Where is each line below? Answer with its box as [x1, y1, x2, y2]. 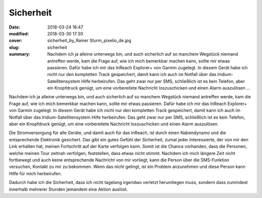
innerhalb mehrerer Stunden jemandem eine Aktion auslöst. [9, 186, 128, 192]
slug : [9, 44, 19, 50]
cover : [9, 38, 23, 44]
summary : [9, 51, 31, 57]
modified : [9, 30, 29, 36]
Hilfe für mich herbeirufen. [9, 170, 62, 176]
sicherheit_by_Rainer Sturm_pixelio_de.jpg [47, 38, 131, 44]
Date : [9, 24, 20, 30]
